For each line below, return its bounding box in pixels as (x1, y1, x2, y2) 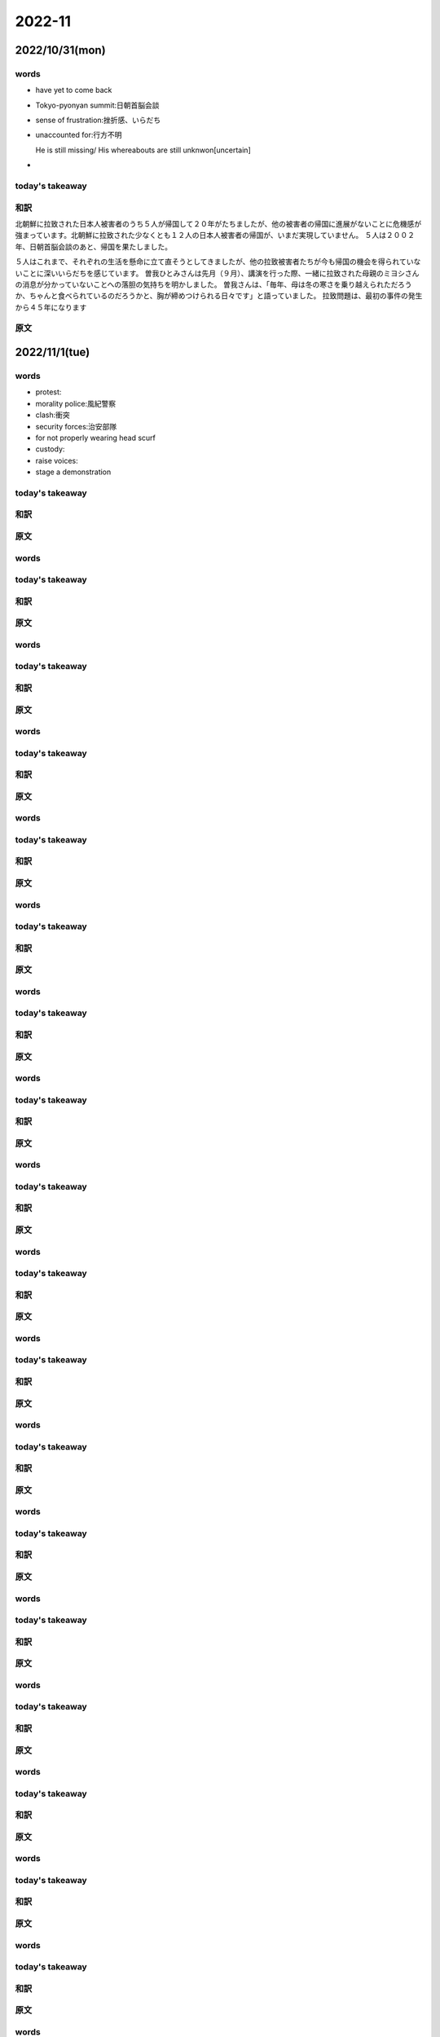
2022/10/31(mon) (15, 43, 106, 57)
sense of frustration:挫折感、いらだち (35, 115, 161, 125)
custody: (35, 444, 65, 454)
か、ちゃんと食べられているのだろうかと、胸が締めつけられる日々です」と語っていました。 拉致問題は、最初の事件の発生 (15, 291, 423, 301)
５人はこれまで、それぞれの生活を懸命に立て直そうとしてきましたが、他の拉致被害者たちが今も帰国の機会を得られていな (15, 257, 421, 266)
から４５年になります (15, 302, 87, 312)
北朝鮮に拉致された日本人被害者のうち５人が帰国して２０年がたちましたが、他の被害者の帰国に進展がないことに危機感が (15, 218, 422, 228)
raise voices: (35, 455, 78, 465)
